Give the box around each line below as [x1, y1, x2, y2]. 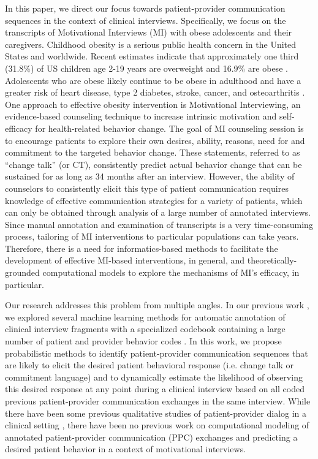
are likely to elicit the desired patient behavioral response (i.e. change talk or [5, 358, 293, 371]
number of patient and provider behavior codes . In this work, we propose [5, 335, 282, 347]
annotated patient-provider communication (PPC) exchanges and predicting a [5, 430, 298, 443]
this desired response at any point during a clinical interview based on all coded [5, 382, 305, 395]
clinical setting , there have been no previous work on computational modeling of [5, 419, 309, 431]
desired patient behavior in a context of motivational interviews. [5, 442, 246, 455]
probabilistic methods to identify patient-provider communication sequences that [5, 346, 308, 359]
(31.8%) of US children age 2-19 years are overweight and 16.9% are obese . [5, 61, 288, 74]
